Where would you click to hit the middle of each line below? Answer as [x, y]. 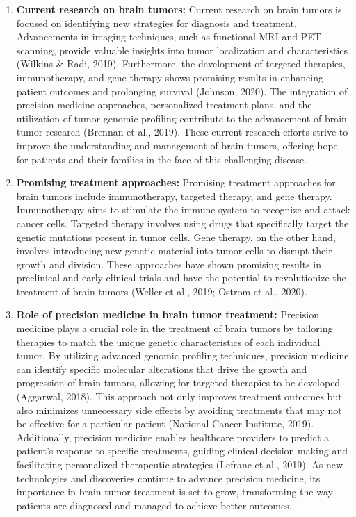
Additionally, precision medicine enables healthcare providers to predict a [173, 437]
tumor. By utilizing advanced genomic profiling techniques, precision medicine [183, 355]
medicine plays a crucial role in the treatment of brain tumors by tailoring [175, 328]
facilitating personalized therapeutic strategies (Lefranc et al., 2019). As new [180, 464]
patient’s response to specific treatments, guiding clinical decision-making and [182, 451]
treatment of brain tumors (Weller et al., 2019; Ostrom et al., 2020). [162, 291]
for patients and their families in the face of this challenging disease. [162, 159]
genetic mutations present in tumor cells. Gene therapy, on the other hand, [176, 237]
